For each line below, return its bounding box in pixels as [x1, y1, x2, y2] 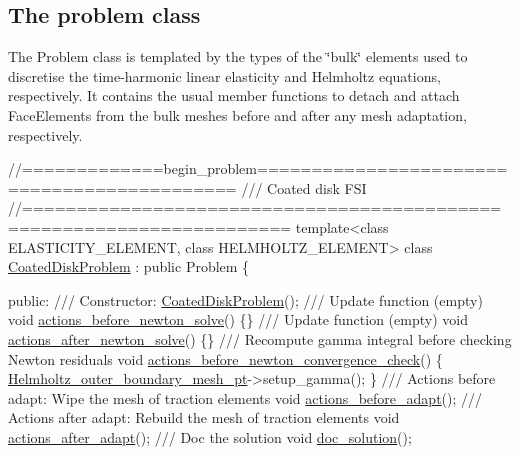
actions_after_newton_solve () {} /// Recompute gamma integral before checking [8, 328, 512, 349]
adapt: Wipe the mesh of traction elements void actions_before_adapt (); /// [8, 387, 483, 408]
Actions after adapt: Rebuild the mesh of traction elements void [8, 407, 400, 428]
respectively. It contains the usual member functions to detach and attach [8, 85, 460, 106]
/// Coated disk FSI [241, 177, 367, 198]
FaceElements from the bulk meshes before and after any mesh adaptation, [8, 104, 467, 125]
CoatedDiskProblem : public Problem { [8, 256, 250, 277]
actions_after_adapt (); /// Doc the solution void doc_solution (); [8, 426, 412, 447]
